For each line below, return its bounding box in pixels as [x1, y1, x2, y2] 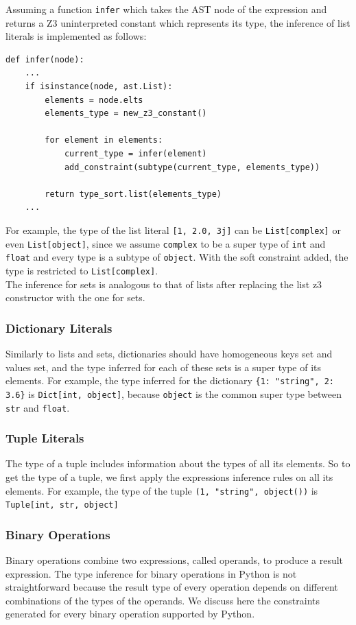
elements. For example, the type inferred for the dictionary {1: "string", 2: [5, 373, 335, 388]
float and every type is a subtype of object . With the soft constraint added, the [5, 250, 348, 264]
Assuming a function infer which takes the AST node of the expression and [5, 2, 327, 16]
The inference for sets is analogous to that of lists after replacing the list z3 [5, 276, 322, 291]
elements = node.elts [45, 95, 143, 105]
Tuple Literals [5, 429, 84, 447]
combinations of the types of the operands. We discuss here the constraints [5, 593, 320, 607]
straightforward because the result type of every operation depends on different [5, 580, 338, 594]
